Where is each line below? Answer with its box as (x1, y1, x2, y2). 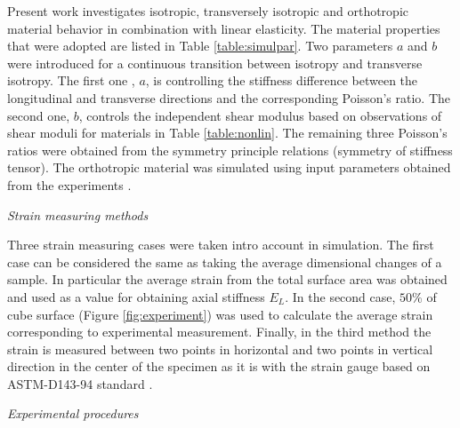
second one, (7, 106, 70, 124)
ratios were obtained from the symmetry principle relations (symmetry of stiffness (7, 140, 453, 159)
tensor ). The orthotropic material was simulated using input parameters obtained (7, 158, 451, 177)
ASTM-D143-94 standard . (7, 374, 153, 392)
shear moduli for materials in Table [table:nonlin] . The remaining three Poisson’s (7, 123, 448, 142)
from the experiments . (7, 175, 132, 194)
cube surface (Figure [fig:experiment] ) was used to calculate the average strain (7, 305, 433, 323)
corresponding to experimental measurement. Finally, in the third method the (7, 322, 432, 341)
